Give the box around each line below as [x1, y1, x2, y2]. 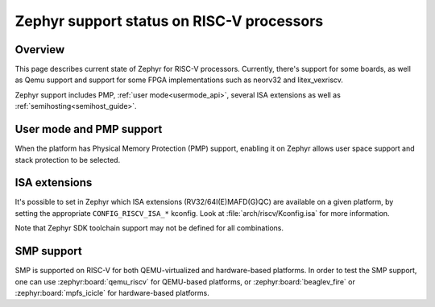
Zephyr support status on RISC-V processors [14, 12, 324, 30]
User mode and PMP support [14, 122, 163, 136]
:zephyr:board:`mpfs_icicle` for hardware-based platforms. [14, 288, 209, 297]
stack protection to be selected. [14, 155, 121, 164]
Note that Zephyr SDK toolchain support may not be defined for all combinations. [14, 223, 284, 233]
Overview [14, 43, 65, 56]
